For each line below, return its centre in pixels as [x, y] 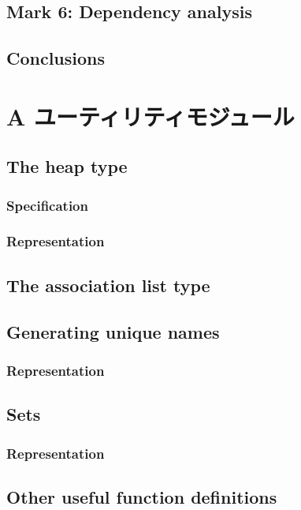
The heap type [67, 166]
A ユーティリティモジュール [150, 116]
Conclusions [56, 58]
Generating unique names [113, 331]
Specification [47, 205]
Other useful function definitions [142, 496]
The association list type [108, 285]
